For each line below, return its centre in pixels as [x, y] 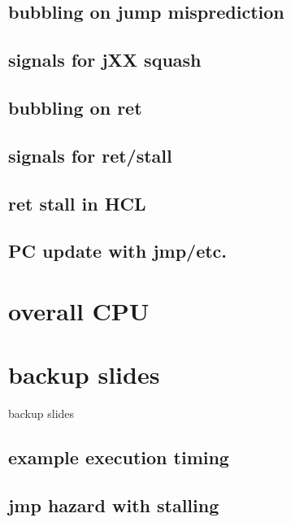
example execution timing [119, 457]
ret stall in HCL [77, 203]
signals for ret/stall [90, 155]
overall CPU [79, 310]
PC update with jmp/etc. [118, 251]
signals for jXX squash [105, 60]
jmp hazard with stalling [114, 505]
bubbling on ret [75, 107]
